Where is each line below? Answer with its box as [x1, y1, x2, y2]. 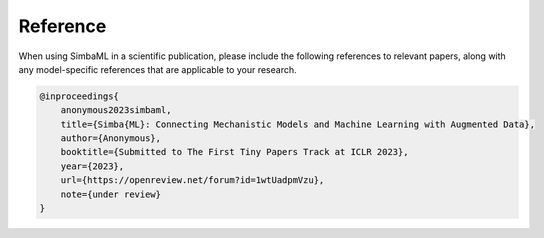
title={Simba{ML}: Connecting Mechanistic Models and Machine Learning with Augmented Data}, [60, 118, 535, 130]
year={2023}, [60, 160, 125, 172]
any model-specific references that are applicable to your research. [18, 63, 297, 75]
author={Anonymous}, [60, 133, 162, 144]
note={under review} [60, 188, 162, 200]
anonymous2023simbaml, [60, 105, 172, 116]
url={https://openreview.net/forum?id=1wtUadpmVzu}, [60, 175, 325, 186]
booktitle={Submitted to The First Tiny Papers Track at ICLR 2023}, [60, 146, 409, 158]
